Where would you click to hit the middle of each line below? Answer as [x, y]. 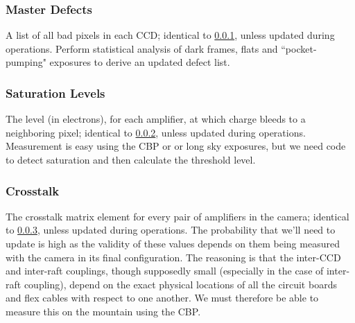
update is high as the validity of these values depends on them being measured [173, 243]
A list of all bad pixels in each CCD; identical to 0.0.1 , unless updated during [170, 35]
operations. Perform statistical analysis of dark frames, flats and [142, 48]
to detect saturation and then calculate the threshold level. [131, 159]
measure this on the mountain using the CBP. [103, 311]
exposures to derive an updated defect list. [140, 62]
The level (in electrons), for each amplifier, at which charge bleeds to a [156, 119]
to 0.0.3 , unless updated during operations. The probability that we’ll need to [171, 230]
